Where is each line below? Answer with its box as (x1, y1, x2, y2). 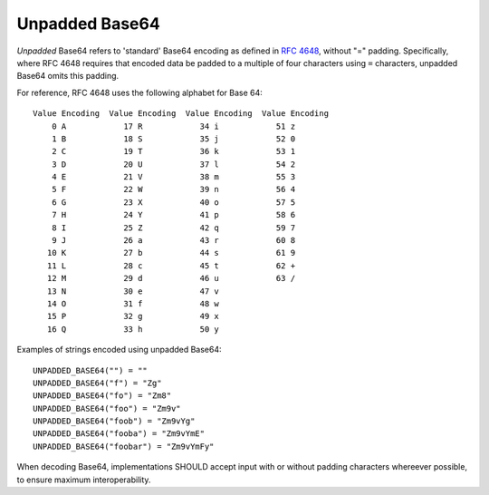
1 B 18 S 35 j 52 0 (51, 133, 296, 144)
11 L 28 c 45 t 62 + (46, 260, 296, 271)
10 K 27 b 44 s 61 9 (46, 247, 296, 258)
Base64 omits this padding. (16, 71, 120, 82)
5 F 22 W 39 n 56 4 (51, 184, 296, 195)
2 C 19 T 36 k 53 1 (51, 146, 296, 157)
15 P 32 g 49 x (46, 311, 219, 322)
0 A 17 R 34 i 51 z (51, 121, 296, 131)
